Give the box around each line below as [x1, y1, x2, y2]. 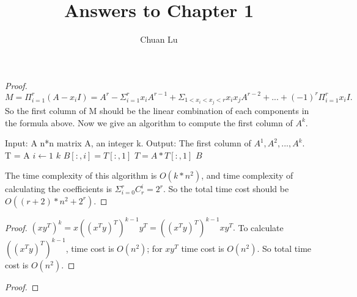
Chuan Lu [140, 33, 178, 46]
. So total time [257, 242, 312, 254]
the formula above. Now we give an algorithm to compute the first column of [5, 116, 293, 129]
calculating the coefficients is [5, 182, 112, 195]
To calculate [238, 221, 284, 234]
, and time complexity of [201, 169, 293, 182]
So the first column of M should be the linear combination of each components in [5, 104, 309, 116]
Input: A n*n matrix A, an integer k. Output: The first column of [5, 137, 251, 149]
